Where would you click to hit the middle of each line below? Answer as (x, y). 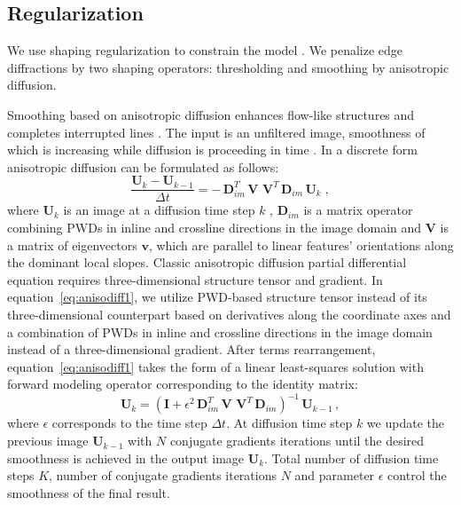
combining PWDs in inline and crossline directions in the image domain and (215, 228)
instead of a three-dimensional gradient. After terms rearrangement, (191, 349)
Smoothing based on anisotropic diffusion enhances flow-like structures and (211, 114)
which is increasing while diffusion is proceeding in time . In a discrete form (212, 150)
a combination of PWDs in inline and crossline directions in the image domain (220, 331)
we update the (405, 423)
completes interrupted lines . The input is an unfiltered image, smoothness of (216, 132)
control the (417, 475)
